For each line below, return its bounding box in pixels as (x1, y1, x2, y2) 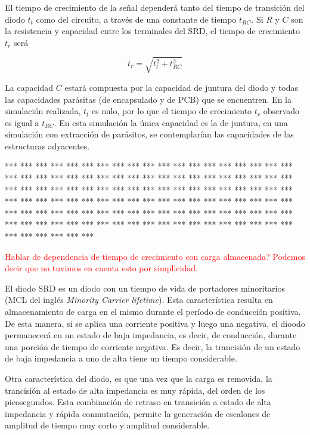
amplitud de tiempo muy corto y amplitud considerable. (5, 419, 210, 431)
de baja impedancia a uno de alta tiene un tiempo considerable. (5, 352, 237, 364)
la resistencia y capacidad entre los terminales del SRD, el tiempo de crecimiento (5, 24, 300, 37)
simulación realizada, (5, 105, 81, 117)
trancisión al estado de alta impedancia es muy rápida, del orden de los (5, 384, 265, 396)
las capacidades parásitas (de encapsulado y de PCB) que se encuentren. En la (5, 93, 292, 105)
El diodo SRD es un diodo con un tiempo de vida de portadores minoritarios (5, 281, 286, 294)
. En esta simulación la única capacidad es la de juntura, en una (54, 116, 288, 128)
